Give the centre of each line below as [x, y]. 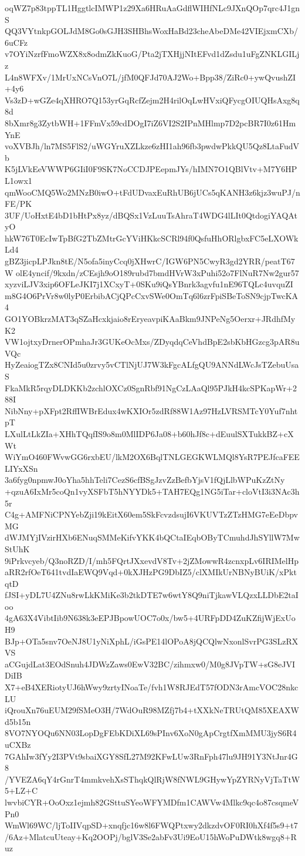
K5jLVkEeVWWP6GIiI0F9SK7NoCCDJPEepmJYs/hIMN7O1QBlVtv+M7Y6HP [151, 169]
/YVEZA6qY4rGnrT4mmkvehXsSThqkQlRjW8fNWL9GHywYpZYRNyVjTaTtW [152, 779]
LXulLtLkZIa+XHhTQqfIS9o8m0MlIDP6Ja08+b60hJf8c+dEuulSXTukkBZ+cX [149, 433]
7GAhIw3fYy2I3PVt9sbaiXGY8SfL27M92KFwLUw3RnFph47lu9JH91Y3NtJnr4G [151, 756]
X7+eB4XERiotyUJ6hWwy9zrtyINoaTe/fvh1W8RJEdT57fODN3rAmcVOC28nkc [152, 687]
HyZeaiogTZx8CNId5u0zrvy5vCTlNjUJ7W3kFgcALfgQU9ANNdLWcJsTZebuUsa [152, 365]
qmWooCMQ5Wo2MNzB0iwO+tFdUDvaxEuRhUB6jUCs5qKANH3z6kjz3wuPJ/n [152, 192]
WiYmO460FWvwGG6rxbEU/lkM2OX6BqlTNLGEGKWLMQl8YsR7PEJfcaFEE [152, 457]
